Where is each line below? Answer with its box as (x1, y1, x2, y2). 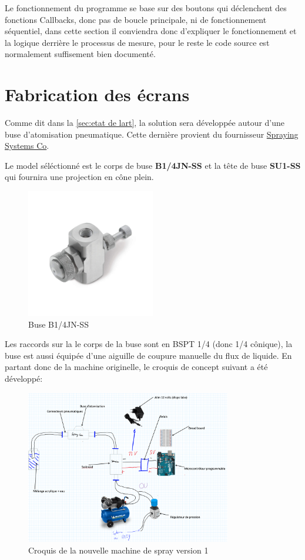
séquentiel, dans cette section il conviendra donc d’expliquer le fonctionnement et (5, 25, 297, 37)
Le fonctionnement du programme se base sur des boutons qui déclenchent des (5, 2, 287, 14)
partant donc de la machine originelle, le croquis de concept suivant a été (5, 361, 268, 373)
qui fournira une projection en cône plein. (5, 171, 154, 183)
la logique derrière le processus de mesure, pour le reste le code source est (5, 36, 270, 48)
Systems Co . (5, 139, 49, 152)
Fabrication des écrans (5, 82, 190, 106)
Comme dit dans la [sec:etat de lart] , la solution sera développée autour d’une (5, 116, 285, 129)
